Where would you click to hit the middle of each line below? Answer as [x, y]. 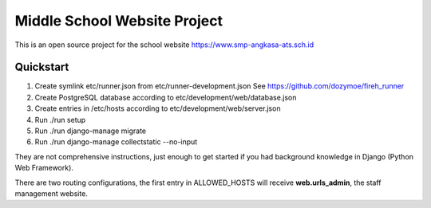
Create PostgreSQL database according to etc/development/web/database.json [166, 97]
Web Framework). [44, 168]
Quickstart [42, 67]
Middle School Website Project [119, 21]
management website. [51, 193]
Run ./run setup [60, 120]
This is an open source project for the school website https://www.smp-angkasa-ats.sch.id [164, 45]
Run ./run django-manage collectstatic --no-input [116, 142]
